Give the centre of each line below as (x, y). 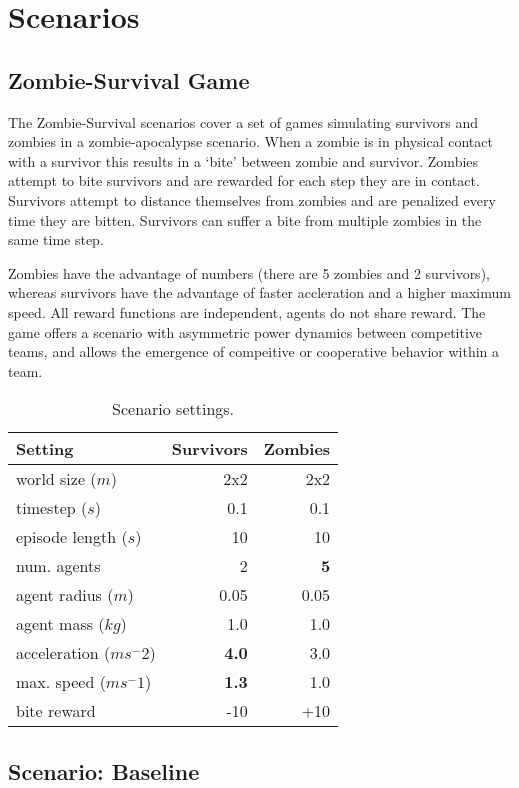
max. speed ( (61, 682)
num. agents (58, 566)
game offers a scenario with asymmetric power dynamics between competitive (245, 331)
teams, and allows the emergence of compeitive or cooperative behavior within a (254, 351)
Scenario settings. (173, 409)
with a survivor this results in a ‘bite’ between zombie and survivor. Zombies (243, 160)
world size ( (56, 479)
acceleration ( (63, 653)
